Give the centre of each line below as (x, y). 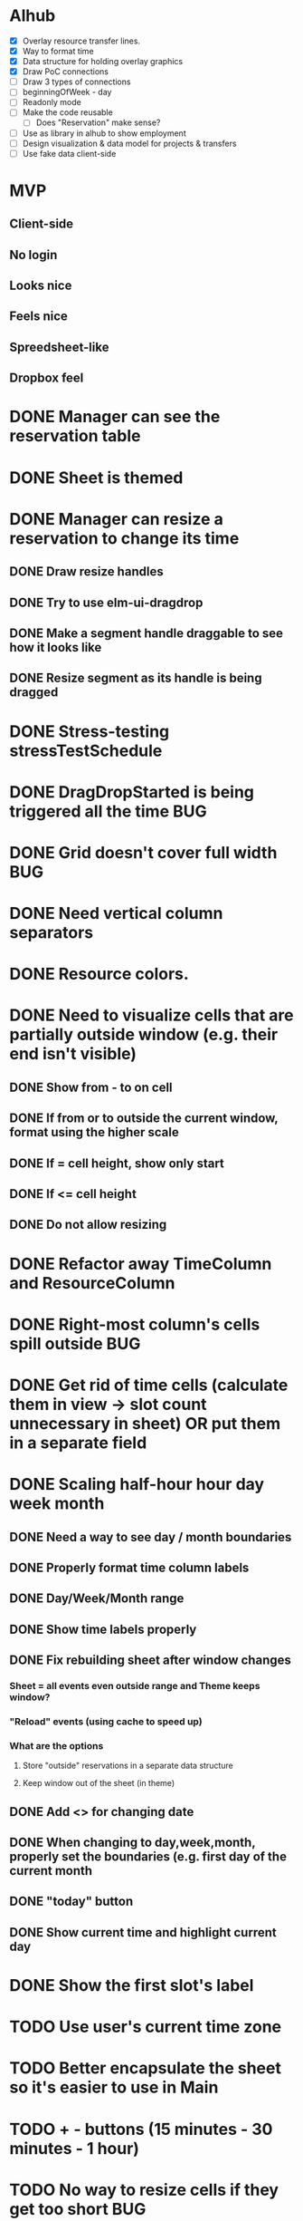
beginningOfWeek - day (67, 92)
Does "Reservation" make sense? (98, 122)
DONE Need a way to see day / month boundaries (151, 1537)
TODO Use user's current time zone (146, 2027)
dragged (34, 693)
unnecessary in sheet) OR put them (145, 1423)
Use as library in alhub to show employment (104, 133)
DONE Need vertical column (116, 914)
